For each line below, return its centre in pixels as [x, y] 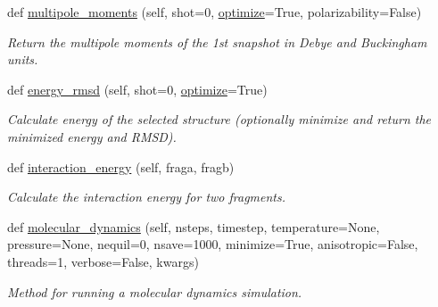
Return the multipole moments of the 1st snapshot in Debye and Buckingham [217, 41]
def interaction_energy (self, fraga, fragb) [121, 166]
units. [23, 59]
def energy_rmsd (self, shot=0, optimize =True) [137, 89]
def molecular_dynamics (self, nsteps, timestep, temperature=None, [194, 226]
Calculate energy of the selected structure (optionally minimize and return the [219, 119]
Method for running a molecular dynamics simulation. [155, 291]
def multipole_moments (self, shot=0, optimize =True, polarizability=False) [215, 12]
